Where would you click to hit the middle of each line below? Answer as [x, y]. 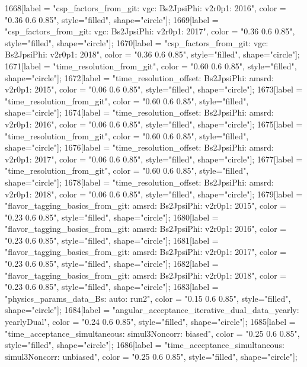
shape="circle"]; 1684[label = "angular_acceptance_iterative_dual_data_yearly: [152, 310]
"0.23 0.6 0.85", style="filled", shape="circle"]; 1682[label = [112, 264]
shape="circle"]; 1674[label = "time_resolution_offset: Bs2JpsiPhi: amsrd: [139, 112]
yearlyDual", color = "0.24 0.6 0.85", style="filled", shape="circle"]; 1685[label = [150, 322]
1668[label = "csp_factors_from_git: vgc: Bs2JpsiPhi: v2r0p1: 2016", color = [145, 8]
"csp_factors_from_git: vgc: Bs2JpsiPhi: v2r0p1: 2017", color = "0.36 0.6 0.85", [150, 31]
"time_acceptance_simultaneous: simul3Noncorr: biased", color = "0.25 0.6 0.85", [152, 333]
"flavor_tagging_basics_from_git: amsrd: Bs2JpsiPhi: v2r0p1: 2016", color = [146, 229]
